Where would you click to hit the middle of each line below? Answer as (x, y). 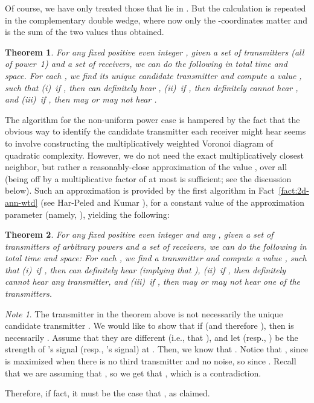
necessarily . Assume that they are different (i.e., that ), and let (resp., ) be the (152, 337)
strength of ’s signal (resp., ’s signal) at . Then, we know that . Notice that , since (156, 349)
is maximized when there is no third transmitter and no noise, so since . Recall (151, 361)
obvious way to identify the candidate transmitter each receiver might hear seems (155, 131)
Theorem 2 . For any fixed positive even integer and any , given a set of (139, 234)
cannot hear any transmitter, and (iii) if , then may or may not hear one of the (152, 281)
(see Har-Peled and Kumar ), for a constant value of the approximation (172, 202)
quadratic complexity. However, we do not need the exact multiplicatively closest (154, 155)
